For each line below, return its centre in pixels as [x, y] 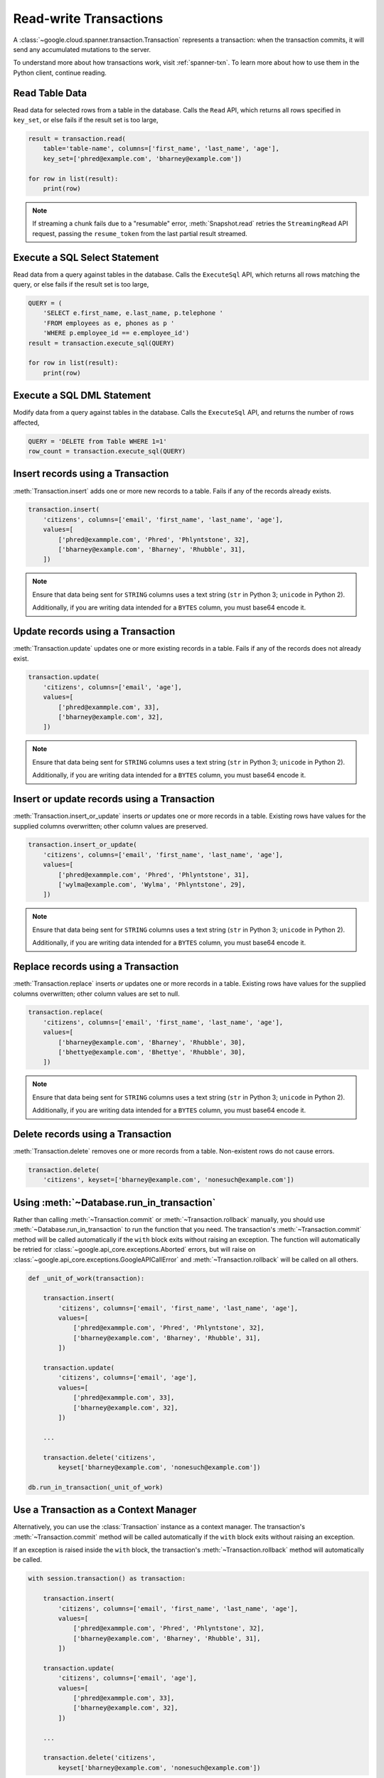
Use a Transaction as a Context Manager [105, 1510]
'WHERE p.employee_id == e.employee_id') [116, 333]
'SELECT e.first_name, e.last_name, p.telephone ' [133, 313]
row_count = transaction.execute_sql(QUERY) [107, 451]
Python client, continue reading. [60, 73]
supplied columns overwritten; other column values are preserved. [111, 826]
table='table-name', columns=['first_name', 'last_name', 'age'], [161, 149]
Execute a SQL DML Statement [82, 396]
